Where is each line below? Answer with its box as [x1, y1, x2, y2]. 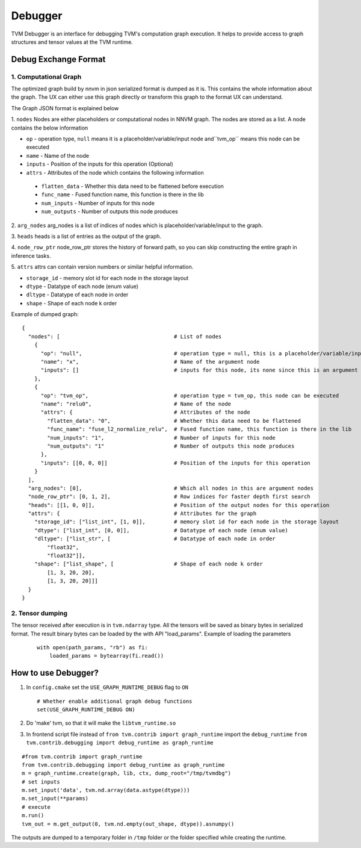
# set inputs [22, 778, 60, 785]
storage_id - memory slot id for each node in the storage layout [26, 274, 189, 281]
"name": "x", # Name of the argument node [40, 358, 260, 366]
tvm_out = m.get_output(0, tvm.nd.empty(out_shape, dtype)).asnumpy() [22, 820, 235, 828]
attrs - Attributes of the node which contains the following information [26, 169, 204, 176]
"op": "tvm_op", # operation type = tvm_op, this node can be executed [40, 392, 339, 399]
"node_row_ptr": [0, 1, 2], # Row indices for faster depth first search [28, 493, 311, 500]
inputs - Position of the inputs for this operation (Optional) [26, 160, 174, 168]
